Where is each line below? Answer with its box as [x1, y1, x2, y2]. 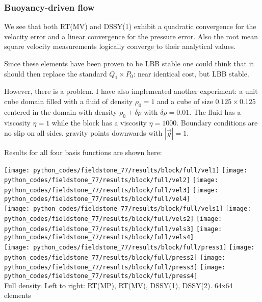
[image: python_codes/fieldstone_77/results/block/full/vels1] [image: [4, 205, 251, 213]
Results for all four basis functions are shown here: [4, 147, 162, 158]
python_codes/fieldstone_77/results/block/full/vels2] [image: [4, 215, 222, 223]
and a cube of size [157, 95, 213, 106]
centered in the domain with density [4, 106, 117, 117]
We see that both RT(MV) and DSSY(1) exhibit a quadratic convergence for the [4, 21, 256, 32]
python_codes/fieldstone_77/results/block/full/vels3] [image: [4, 225, 222, 233]
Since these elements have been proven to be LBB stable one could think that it [4, 58, 254, 68]
